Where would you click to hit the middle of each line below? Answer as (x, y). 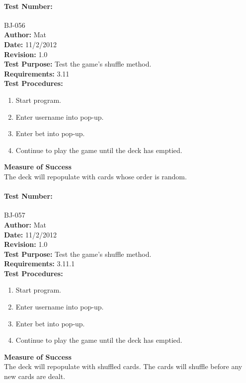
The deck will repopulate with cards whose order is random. (95, 176)
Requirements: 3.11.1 (40, 264)
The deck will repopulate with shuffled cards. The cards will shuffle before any (123, 366)
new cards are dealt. (35, 376)
